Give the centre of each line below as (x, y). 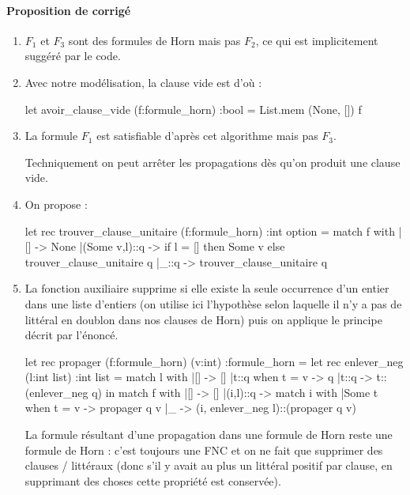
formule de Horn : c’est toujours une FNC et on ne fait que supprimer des (204, 450)
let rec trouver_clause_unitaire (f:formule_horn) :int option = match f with (210, 230)
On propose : (56, 204)
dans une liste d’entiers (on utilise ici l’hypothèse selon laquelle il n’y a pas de (213, 303)
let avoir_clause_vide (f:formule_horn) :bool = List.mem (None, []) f (193, 109)
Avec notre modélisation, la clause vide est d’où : (143, 82)
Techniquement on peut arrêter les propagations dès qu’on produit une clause (213, 162)
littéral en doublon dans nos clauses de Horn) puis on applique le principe (203, 319)
